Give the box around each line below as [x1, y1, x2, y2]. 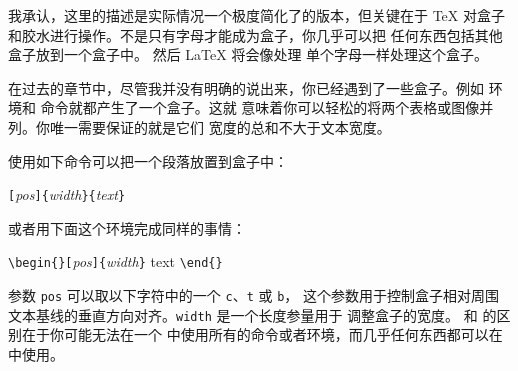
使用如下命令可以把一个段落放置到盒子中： [8, 150, 288, 171]
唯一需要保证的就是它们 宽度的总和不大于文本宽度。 [49, 116, 391, 137]
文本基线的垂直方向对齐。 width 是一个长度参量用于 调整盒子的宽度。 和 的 [8, 304, 497, 325]
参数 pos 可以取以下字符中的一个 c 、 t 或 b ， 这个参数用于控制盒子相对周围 [8, 285, 499, 306]
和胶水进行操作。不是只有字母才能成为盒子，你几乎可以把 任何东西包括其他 [8, 24, 503, 45]
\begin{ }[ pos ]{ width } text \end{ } [8, 251, 223, 272]
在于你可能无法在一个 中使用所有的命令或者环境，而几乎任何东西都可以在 [21, 324, 503, 345]
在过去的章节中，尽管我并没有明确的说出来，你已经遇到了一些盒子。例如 [8, 77, 484, 98]
